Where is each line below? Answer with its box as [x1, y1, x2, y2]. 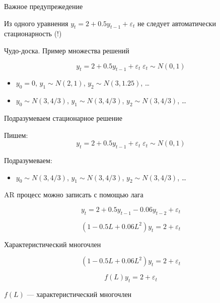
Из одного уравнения [4, 18, 68, 28]
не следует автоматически [137, 18, 216, 28]
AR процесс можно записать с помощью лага [4, 189, 143, 200]
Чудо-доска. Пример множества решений [4, 45, 129, 55]
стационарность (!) [4, 28, 62, 39]
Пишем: [4, 129, 28, 140]
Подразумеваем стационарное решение [4, 112, 122, 123]
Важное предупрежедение [4, 1, 83, 11]
